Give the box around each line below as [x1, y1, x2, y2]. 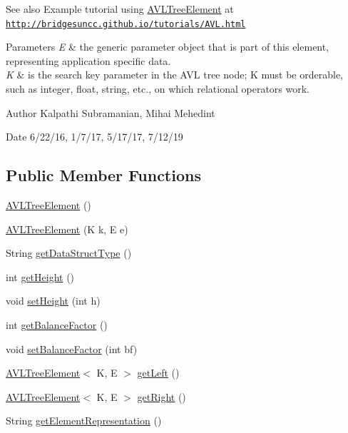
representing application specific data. [6, 53, 171, 68]
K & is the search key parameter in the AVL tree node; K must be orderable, [6, 67, 344, 82]
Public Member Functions [6, 164, 201, 186]
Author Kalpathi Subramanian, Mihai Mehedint [6, 105, 215, 120]
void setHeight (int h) [6, 293, 101, 308]
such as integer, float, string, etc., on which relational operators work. [6, 81, 309, 96]
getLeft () [137, 365, 180, 380]
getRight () [137, 389, 186, 404]
